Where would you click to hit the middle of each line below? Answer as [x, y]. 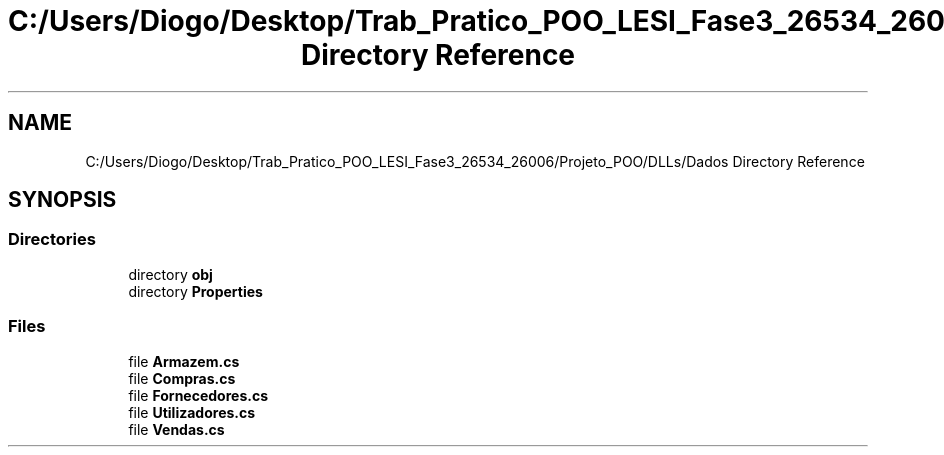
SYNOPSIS [62, 200]
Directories [52, 239]
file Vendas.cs [176, 429]
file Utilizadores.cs [192, 412]
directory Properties [195, 291]
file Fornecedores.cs [198, 395]
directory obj [170, 274]
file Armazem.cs [184, 361]
